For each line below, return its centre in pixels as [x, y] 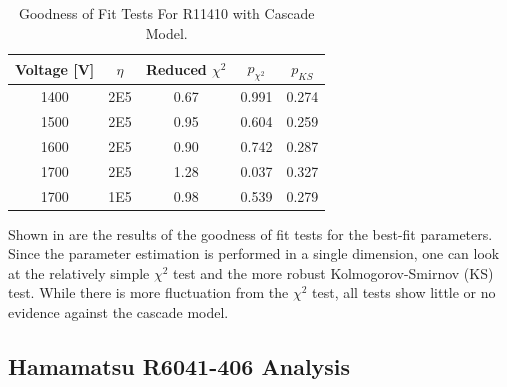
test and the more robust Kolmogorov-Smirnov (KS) [333, 272]
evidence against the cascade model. [118, 312]
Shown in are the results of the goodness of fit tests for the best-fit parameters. [250, 233]
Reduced [176, 68]
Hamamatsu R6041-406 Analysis [179, 366]
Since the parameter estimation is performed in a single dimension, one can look [254, 253]
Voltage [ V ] [55, 68]
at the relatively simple [79, 272]
